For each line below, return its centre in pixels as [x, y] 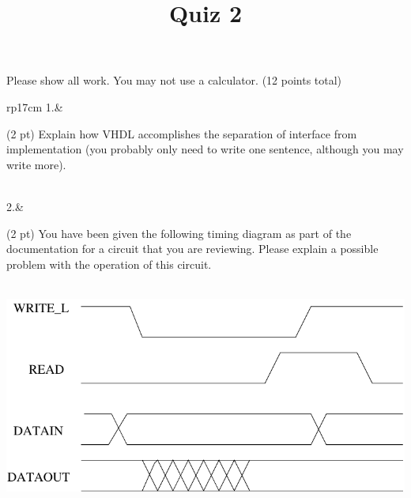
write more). [36, 164]
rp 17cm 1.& [35, 106]
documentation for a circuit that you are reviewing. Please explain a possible [192, 249]
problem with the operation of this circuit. [109, 264]
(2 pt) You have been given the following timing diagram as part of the [179, 233]
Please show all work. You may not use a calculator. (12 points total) [174, 80]
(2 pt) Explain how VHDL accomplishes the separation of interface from [182, 133]
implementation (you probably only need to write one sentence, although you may [205, 149]
